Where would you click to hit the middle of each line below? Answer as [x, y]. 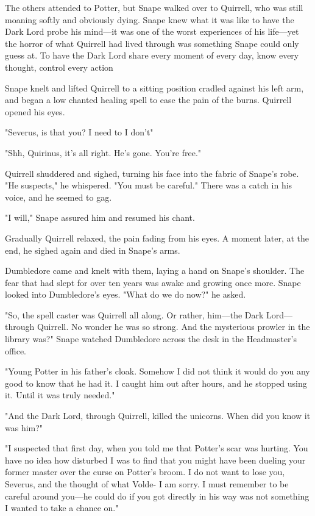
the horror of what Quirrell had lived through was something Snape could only [152, 43]
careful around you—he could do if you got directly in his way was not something [157, 496]
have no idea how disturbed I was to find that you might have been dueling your [155, 460]
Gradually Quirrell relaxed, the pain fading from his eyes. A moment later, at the [157, 238]
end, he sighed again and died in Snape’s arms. [93, 250]
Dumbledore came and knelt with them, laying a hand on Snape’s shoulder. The [155, 271]
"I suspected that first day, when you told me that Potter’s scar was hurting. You [157, 448]
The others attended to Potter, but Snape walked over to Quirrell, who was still [154, 7]
